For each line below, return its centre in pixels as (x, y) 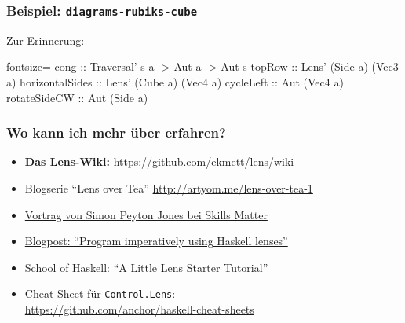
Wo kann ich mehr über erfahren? (116, 132)
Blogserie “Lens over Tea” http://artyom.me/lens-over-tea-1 (169, 187)
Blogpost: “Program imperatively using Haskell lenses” (156, 241)
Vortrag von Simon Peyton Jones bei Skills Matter (146, 214)
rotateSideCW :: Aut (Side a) (77, 97)
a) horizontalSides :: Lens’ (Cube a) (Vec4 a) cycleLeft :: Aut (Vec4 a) (175, 81)
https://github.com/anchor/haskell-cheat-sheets (139, 309)
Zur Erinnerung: (46, 40)
